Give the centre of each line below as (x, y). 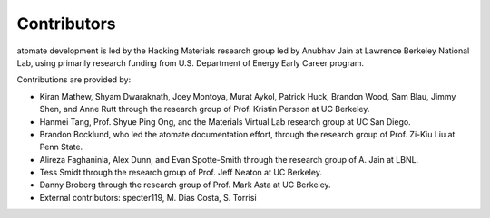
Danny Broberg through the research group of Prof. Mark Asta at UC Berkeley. (185, 185)
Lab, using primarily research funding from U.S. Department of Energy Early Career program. (191, 62)
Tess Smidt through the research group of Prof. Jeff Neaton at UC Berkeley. (181, 173)
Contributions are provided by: (74, 80)
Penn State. (61, 147)
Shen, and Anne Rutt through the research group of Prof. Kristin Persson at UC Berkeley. (205, 109)
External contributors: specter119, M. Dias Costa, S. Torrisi (148, 197)
